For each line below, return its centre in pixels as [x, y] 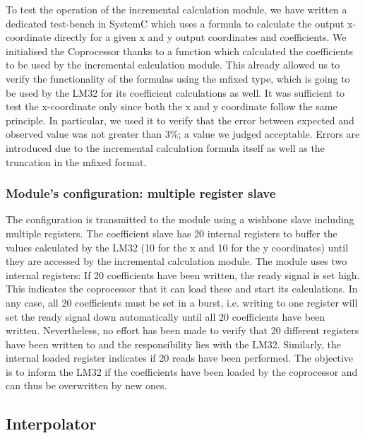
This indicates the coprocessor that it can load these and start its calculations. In [182, 289]
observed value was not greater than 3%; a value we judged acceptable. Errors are [183, 134]
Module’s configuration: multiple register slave [141, 193]
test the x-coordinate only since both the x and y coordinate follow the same [172, 106]
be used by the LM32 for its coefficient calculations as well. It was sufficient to [175, 92]
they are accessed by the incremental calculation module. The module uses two [176, 261]
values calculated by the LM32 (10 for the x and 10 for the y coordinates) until [177, 247]
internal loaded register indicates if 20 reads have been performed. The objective [180, 358]
